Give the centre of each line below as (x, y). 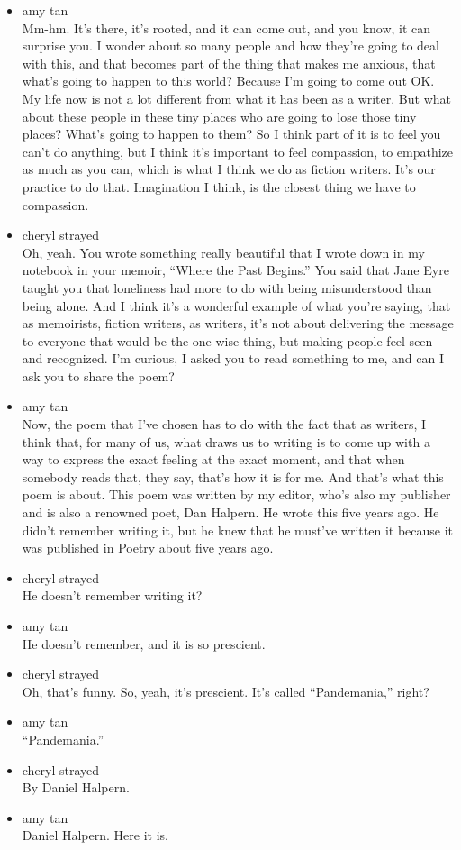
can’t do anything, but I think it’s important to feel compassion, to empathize (238, 151)
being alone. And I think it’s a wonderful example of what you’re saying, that (236, 305)
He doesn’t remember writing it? (112, 595)
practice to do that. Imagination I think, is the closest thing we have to (219, 186)
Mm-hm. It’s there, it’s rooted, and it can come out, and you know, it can (226, 27)
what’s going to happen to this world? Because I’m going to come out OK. (228, 81)
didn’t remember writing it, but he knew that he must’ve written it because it (238, 530)
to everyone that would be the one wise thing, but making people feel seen (227, 340)
